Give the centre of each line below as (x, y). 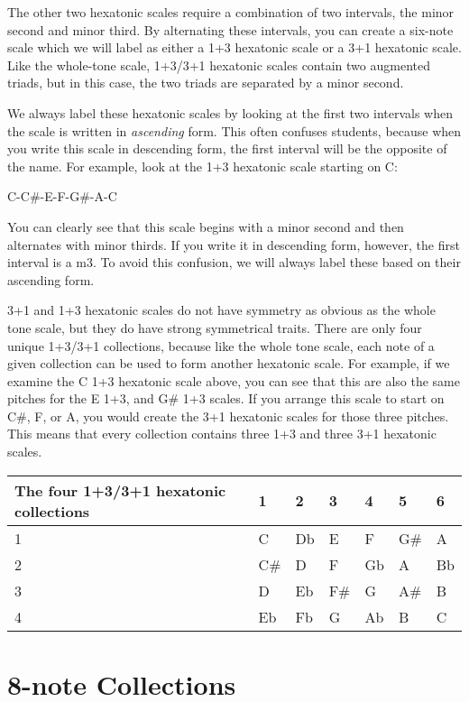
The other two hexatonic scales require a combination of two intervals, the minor (231, 12)
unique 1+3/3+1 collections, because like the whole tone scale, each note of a (221, 345)
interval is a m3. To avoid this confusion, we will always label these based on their (234, 262)
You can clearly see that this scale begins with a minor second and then (206, 226)
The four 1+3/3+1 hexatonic (120, 490)
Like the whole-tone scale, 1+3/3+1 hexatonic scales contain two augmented (219, 65)
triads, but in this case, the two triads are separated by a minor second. (206, 83)
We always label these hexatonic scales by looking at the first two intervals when (230, 112)
